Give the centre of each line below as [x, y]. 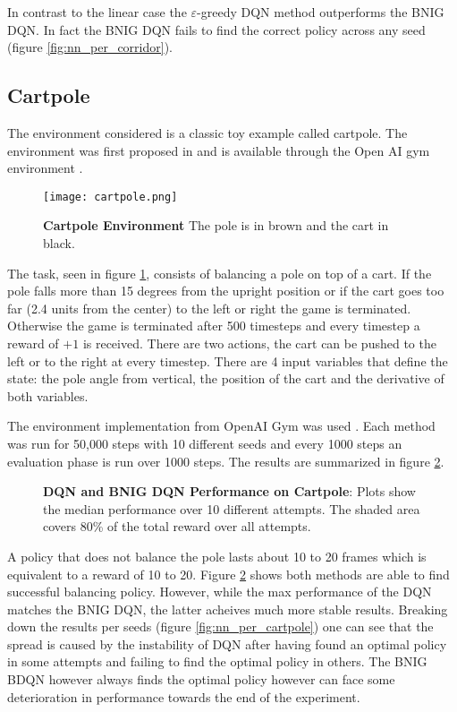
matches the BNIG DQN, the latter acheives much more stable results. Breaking [228, 609]
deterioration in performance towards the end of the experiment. [184, 696]
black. [59, 243]
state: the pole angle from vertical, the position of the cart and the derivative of [226, 378]
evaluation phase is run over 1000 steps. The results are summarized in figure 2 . [226, 461]
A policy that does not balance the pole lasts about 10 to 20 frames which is [217, 556]
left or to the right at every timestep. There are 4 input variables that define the [228, 360]
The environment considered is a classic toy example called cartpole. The [207, 132]
